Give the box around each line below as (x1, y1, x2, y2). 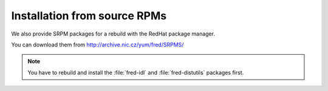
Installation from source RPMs (11, 9, 167, 22)
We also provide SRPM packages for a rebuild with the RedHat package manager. (11, 30, 216, 37)
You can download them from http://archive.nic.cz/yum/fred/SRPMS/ (11, 41, 184, 48)
